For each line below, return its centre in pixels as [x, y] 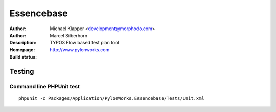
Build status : [23, 57]
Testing [22, 71]
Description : [23, 43]
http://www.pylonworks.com [80, 50]
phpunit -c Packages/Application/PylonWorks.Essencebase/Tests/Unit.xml [111, 99]
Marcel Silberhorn [69, 35]
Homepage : [22, 50]
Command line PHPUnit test [45, 86]
